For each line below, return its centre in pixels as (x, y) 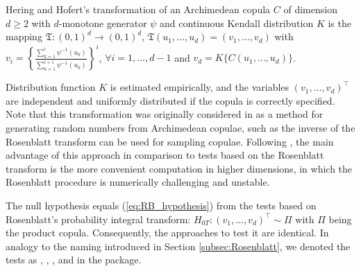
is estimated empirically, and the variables (200, 87)
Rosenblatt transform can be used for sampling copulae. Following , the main (170, 141)
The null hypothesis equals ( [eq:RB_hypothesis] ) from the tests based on (161, 206)
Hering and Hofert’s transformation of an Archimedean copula (138, 9)
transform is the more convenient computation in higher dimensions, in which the (179, 168)
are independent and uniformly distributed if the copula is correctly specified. (170, 100)
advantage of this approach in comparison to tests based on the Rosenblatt (165, 155)
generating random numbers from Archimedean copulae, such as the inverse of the (180, 128)
